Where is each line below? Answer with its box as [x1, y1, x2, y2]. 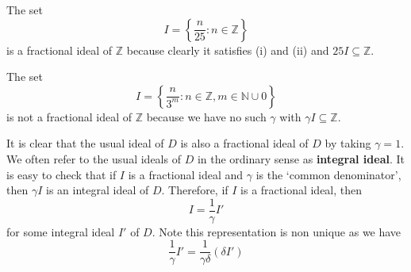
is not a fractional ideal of [6, 108, 133, 125]
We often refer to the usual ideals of [6, 150, 181, 167]
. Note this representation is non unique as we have [152, 223, 401, 239]
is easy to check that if [6, 166, 117, 182]
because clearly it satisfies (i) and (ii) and [126, 41, 329, 58]
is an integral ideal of [46, 182, 149, 198]
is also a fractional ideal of [180, 135, 309, 151]
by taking [325, 135, 371, 151]
